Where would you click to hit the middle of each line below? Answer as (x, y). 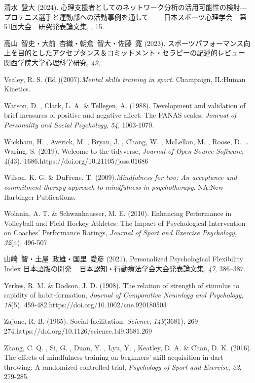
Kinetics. (17, 89)
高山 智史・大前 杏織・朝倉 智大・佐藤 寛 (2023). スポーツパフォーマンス (124, 43)
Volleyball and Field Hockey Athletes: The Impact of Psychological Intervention (125, 223)
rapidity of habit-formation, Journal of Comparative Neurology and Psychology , (124, 295)
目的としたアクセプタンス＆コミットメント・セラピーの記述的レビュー (131, 53)
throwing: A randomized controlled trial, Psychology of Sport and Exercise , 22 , (123, 366)
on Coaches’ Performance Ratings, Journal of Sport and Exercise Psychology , (120, 233)
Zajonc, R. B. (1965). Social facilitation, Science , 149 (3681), (95, 321)
